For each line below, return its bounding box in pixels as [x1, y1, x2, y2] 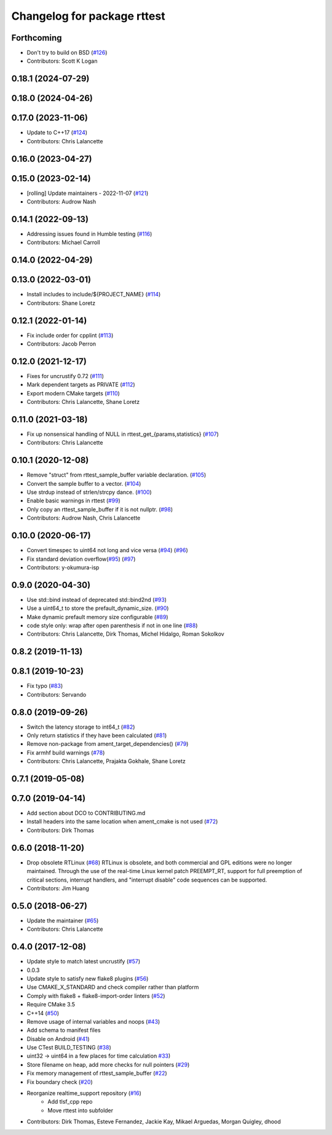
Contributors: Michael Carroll [26, 239, 101, 246]
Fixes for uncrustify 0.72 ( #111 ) [26, 372, 105, 379]
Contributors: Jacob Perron [26, 340, 97, 347]
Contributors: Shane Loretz [26, 299, 95, 307]
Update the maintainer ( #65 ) [26, 917, 99, 924]
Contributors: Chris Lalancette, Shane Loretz [26, 398, 140, 406]
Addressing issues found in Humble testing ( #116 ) [26, 231, 152, 237]
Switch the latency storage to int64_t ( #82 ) [26, 723, 135, 730]
